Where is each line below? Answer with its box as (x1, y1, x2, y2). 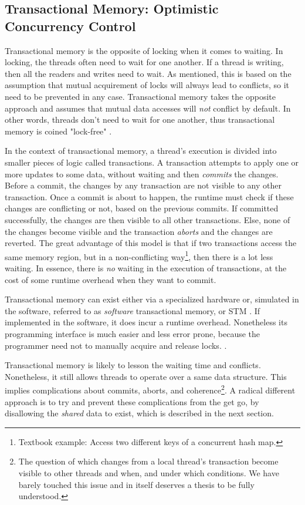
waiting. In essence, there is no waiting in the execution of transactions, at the (5, 261, 287, 274)
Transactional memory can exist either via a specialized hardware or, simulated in (5, 293, 299, 305)
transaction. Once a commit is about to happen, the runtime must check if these (5, 190, 294, 203)
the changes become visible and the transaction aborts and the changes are (5, 225, 273, 237)
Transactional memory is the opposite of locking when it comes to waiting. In (5, 44, 283, 56)
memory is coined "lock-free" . (5, 124, 112, 137)
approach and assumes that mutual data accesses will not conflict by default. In (5, 102, 291, 114)
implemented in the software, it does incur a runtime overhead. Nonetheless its (5, 316, 287, 328)
